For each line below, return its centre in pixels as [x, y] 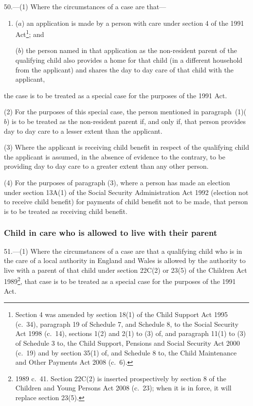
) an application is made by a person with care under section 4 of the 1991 [133, 23]
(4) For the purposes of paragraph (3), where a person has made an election [117, 182]
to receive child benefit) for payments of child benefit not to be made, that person [126, 202]
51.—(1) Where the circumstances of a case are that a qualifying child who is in [123, 251]
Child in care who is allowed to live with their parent [111, 233]
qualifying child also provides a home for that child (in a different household [129, 60]
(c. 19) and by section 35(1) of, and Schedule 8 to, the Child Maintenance [126, 352]
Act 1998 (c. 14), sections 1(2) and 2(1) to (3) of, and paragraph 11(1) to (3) [131, 333]
